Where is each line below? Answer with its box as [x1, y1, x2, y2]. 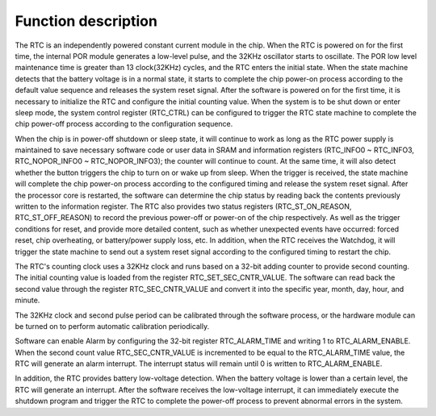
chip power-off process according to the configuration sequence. [15, 119, 233, 129]
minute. [15, 295, 40, 306]
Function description [15, 12, 157, 30]
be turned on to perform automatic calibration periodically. [15, 321, 210, 331]
